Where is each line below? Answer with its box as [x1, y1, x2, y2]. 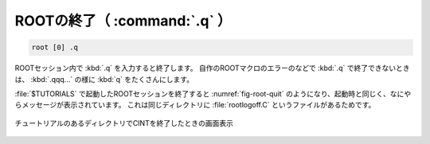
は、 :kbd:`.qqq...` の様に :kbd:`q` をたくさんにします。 [14, 74, 194, 84]
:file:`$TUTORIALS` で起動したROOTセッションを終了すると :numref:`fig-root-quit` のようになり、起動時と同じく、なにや [14, 88, 412, 99]
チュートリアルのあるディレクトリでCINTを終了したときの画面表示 [14, 118, 234, 127]
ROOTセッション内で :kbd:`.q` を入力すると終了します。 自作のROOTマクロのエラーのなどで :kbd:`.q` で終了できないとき [14, 64, 410, 73]
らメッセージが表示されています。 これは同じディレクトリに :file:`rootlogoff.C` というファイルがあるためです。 [14, 100, 376, 110]
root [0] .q [31, 43, 79, 52]
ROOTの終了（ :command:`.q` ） [14, 12, 232, 29]
